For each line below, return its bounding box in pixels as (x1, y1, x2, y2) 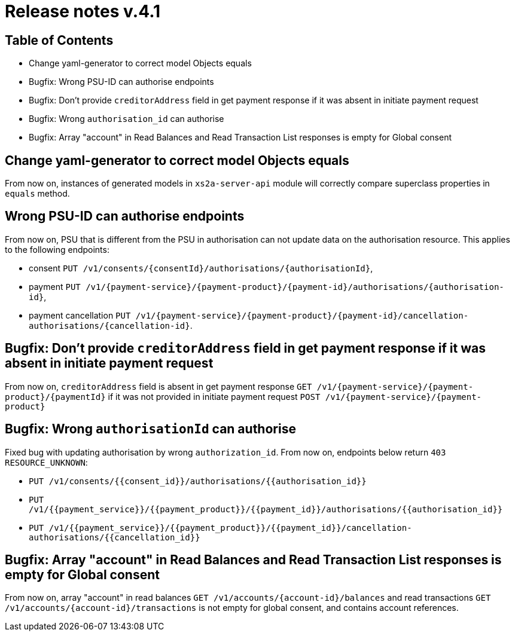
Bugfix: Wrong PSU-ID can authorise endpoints (29, 77, 214, 87)
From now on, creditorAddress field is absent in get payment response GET (5, 381, 312, 392)
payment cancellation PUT (29, 310, 131, 320)
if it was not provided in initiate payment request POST (108, 391, 321, 402)
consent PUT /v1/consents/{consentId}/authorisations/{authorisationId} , (29, 262, 373, 273)
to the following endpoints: (5, 244, 109, 255)
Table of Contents (5, 32, 114, 48)
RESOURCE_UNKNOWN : (5, 457, 88, 467)
